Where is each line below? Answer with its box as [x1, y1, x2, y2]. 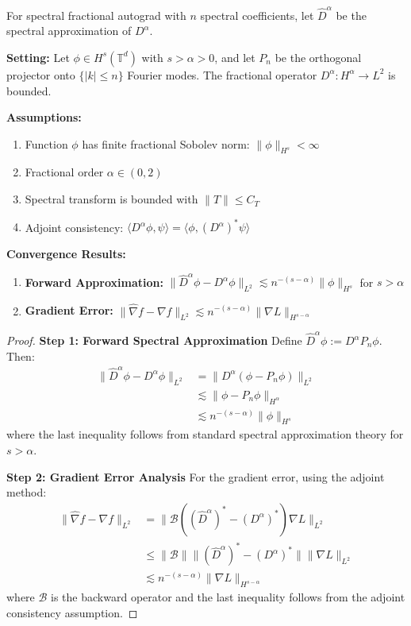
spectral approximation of [6, 22, 132, 39]
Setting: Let [6, 48, 70, 65]
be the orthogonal [275, 48, 362, 65]
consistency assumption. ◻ [6, 604, 138, 620]
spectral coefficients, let [200, 6, 314, 23]
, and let [214, 48, 255, 65]
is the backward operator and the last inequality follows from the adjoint [51, 589, 405, 605]
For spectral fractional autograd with [6, 6, 186, 23]
